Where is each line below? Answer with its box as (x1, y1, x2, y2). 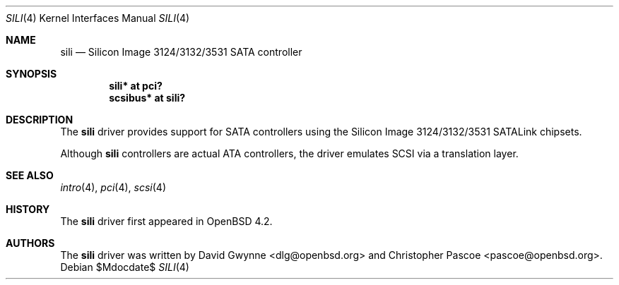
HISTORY (6, 203, 50, 215)
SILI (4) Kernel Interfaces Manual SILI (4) (6, 12, 190, 24)
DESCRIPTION (6, 114, 73, 126)
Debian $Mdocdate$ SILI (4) (60, 261, 189, 273)
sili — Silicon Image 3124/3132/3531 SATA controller (60, 46, 302, 58)
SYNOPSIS (6, 68, 57, 80)
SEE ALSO (6, 169, 54, 181)
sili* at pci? (109, 80, 163, 92)
